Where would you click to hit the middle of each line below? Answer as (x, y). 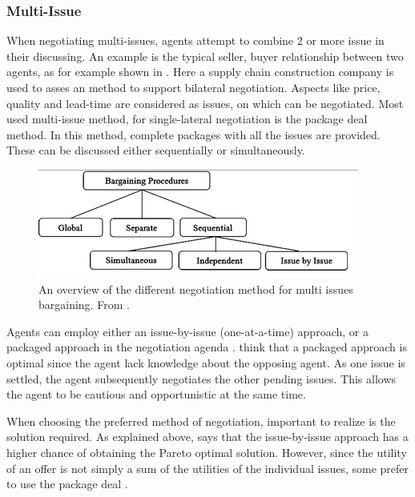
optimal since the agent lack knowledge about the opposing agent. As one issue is (206, 362)
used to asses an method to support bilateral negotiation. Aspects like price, (193, 87)
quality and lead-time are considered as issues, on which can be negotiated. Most (205, 103)
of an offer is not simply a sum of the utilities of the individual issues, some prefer (207, 468)
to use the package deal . (67, 484)
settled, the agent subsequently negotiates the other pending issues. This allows (201, 378)
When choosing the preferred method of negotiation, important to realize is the (201, 421)
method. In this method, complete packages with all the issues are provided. (193, 134)
